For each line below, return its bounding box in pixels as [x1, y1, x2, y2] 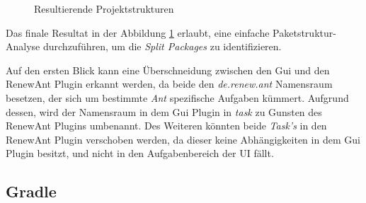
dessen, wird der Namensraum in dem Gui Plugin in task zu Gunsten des [6, 104, 322, 119]
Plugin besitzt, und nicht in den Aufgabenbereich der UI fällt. [6, 146, 274, 161]
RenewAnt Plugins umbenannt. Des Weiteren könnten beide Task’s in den [6, 118, 327, 133]
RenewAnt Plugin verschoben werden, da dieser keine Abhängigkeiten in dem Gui [6, 132, 360, 146]
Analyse [6, 39, 40, 54]
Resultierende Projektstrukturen [34, 1, 174, 16]
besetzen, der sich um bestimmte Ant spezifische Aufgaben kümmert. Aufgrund [6, 90, 349, 105]
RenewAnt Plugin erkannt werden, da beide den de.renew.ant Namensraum [6, 76, 333, 91]
